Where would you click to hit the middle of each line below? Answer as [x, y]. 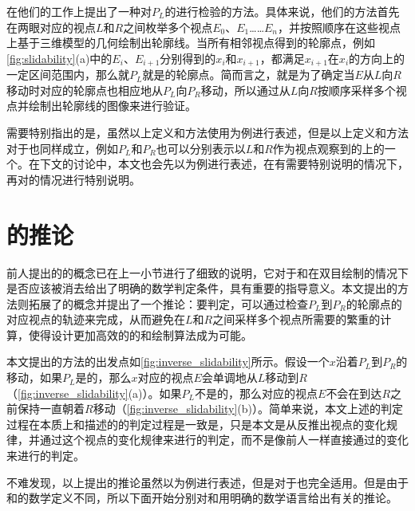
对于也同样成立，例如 [62, 148]
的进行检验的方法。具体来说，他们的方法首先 [282, 11]
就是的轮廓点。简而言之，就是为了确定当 [249, 75]
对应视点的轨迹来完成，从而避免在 [96, 319]
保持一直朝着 [51, 409]
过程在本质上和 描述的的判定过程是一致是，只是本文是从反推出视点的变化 [196, 424]
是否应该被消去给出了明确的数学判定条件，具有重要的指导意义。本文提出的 [202, 288]
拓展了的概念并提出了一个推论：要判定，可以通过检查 [168, 303]
